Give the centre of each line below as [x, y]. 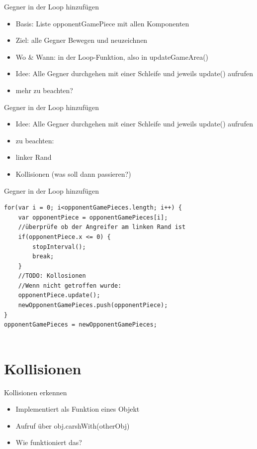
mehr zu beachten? [44, 90]
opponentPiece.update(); [59, 295]
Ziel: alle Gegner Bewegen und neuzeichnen [82, 40]
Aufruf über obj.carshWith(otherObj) [73, 425]
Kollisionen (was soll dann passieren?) [73, 173]
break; [43, 257]
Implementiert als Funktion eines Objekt [78, 409]
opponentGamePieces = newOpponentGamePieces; [81, 325]
